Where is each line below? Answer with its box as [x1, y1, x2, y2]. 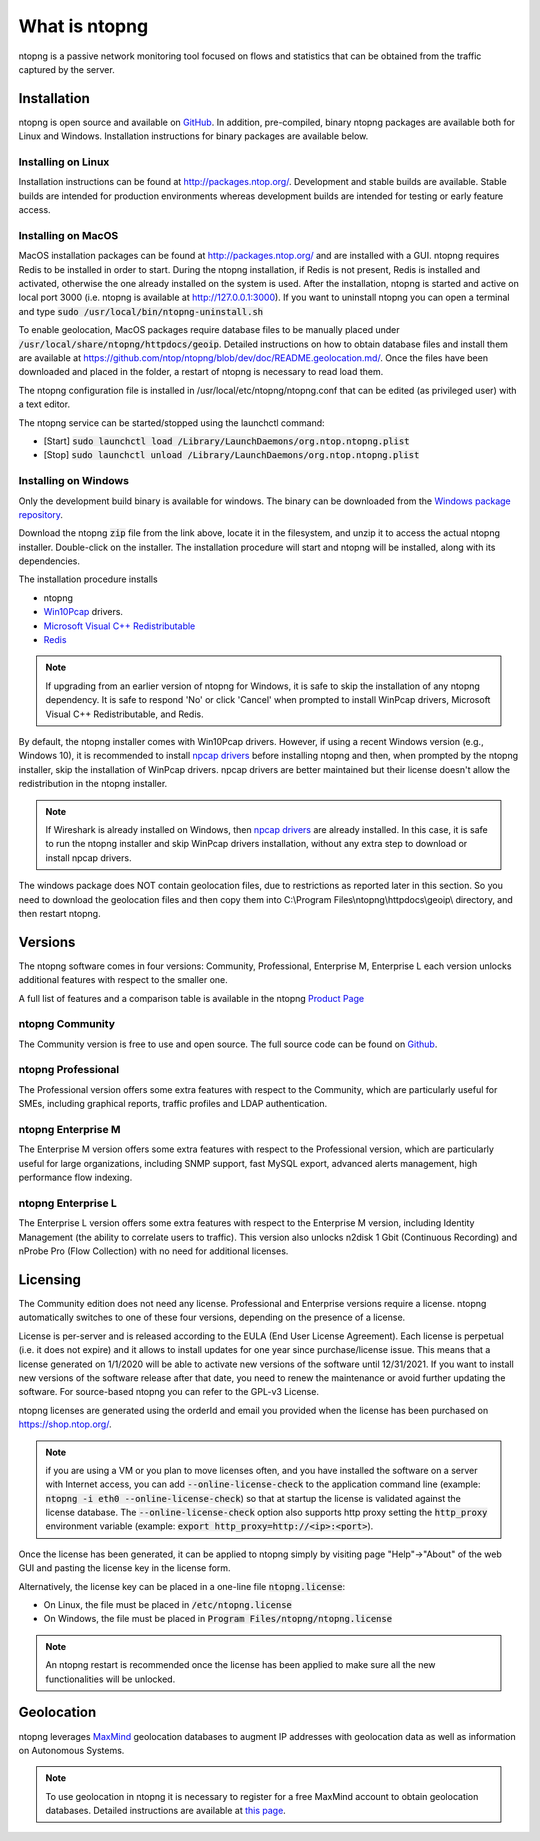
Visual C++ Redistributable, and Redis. [45, 708, 204, 720]
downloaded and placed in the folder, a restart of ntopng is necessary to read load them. [18, 366, 384, 378]
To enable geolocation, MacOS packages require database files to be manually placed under [18, 324, 400, 336]
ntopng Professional [18, 1063, 120, 1077]
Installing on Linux [18, 155, 110, 169]
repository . [18, 508, 64, 520]
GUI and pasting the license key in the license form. [18, 1562, 231, 1574]
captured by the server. [18, 63, 115, 75]
